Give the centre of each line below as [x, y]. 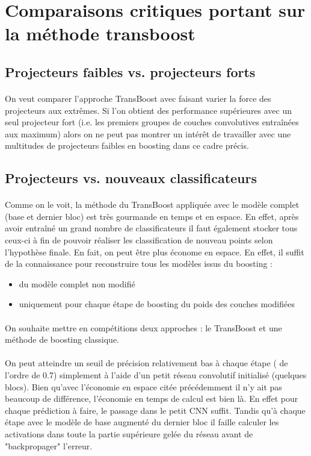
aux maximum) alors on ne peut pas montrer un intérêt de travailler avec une [148, 133]
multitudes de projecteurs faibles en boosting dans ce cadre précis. [127, 145]
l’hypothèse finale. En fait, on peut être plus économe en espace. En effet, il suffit [155, 251]
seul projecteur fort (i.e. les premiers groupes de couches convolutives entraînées [152, 122]
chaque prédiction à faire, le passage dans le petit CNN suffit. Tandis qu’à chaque [155, 410]
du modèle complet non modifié [77, 283]
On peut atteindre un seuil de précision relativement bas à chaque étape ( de [146, 363]
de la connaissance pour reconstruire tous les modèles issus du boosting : [139, 264]
